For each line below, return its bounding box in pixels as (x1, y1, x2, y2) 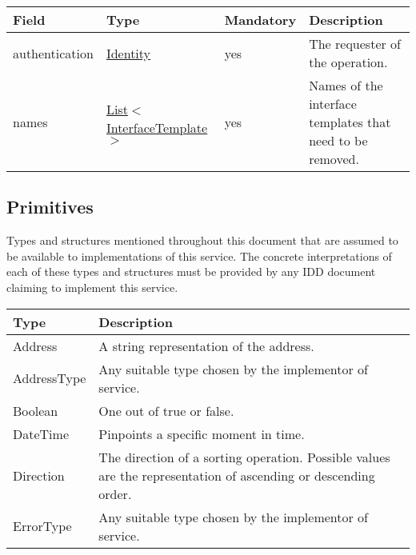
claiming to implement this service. (6, 278, 178, 295)
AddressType (13, 369, 86, 388)
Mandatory (224, 10, 297, 29)
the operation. (309, 53, 388, 71)
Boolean (13, 401, 58, 420)
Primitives (6, 194, 94, 219)
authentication (13, 43, 94, 62)
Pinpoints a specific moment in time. (98, 424, 305, 443)
